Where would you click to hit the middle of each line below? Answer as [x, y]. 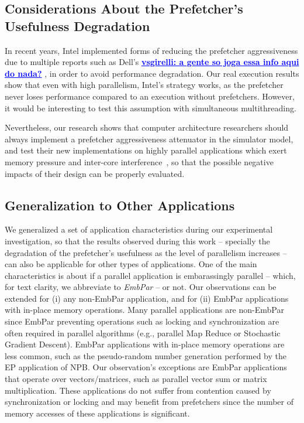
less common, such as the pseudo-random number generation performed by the [146, 355]
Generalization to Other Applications [120, 205]
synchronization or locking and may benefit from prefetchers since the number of [149, 402]
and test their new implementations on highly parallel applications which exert [146, 150]
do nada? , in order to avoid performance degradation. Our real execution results [152, 73]
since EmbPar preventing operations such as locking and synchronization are [142, 321]
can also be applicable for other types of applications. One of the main [131, 264]
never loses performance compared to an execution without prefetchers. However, [150, 96]
